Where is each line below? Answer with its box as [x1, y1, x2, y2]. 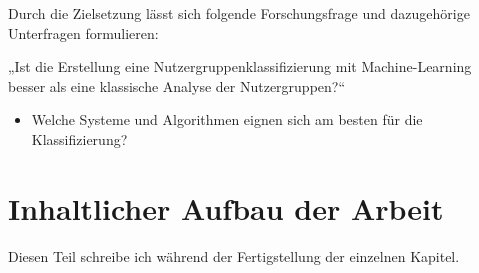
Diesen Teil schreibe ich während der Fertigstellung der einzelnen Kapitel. [8, 245, 460, 266]
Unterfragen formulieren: [8, 22, 159, 43]
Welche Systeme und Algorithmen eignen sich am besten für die [31, 109, 423, 130]
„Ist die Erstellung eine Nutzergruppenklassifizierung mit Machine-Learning [8, 56, 472, 77]
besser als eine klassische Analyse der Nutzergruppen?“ [8, 75, 346, 96]
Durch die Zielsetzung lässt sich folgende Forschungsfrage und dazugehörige [8, 3, 470, 23]
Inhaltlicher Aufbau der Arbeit [8, 187, 444, 228]
